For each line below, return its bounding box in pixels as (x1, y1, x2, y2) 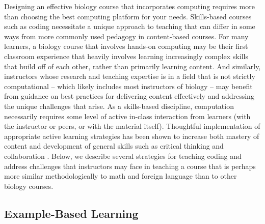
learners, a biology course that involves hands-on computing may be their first (4, 41, 248, 51)
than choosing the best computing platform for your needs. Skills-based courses (4, 11, 252, 21)
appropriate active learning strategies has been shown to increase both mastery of (4, 130, 259, 141)
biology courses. (4, 180, 54, 191)
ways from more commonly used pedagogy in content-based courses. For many (4, 31, 249, 41)
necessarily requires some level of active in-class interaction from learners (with (4, 110, 251, 121)
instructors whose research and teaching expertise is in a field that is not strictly (4, 71, 255, 81)
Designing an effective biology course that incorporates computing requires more (4, 1, 255, 11)
